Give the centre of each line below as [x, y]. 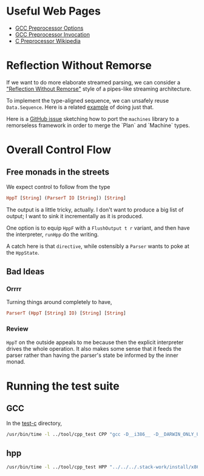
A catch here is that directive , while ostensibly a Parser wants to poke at [98, 246]
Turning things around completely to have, [59, 302]
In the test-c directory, [34, 423]
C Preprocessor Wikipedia [48, 41]
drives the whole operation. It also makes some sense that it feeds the [94, 348]
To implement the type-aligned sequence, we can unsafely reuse [87, 100]
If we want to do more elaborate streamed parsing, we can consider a [93, 82]
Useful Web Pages [54, 11]
